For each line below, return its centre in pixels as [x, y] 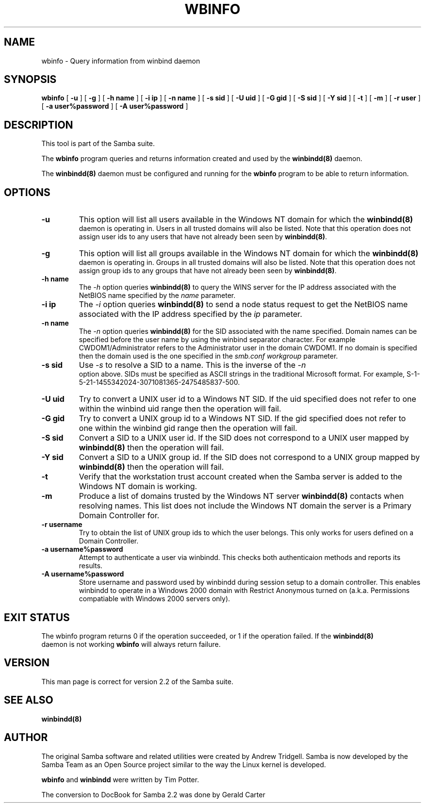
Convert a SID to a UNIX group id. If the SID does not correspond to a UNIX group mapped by [249, 457]
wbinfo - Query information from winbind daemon [121, 61]
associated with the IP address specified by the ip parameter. [190, 314]
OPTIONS [27, 192]
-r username [62, 525]
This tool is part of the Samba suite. [98, 144]
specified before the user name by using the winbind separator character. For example [217, 340]
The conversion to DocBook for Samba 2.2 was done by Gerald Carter [153, 794]
